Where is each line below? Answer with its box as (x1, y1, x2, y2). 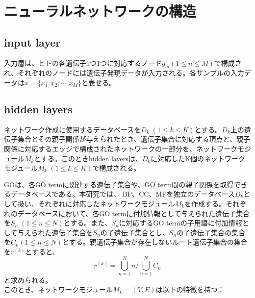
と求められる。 (4, 274, 52, 285)
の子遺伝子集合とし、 (100, 227, 169, 237)
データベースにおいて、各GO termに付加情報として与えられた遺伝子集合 (17, 208, 250, 218)
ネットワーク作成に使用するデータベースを (4, 124, 141, 134)
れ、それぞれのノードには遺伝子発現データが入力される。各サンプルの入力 (4, 68, 244, 78)
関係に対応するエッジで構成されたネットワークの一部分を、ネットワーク (4, 143, 237, 153)
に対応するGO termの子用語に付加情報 (119, 218, 242, 228)
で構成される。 (92, 163, 141, 173)
